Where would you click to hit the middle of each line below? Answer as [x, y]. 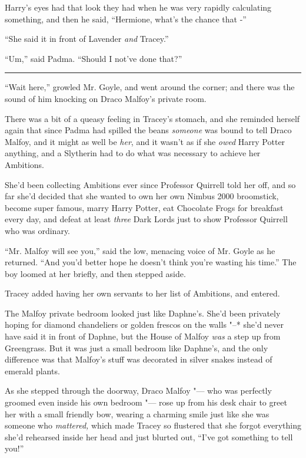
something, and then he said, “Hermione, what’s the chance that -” [126, 19]
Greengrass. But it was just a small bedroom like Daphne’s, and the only [137, 347]
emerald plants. [32, 370]
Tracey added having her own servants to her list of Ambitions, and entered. [142, 293]
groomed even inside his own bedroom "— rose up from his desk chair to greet [146, 402]
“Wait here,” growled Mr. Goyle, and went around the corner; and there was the [150, 87]
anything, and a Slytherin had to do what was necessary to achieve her [133, 153]
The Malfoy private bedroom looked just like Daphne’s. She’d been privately [143, 313]
